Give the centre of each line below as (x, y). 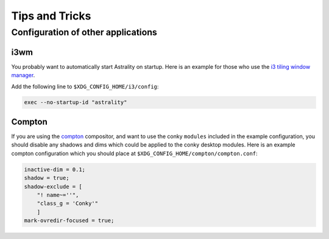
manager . (23, 75)
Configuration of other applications (84, 32)
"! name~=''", (58, 195)
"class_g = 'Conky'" (68, 203)
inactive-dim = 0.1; (55, 169)
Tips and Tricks (51, 16)
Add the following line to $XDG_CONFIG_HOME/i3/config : (85, 86)
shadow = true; (47, 178)
